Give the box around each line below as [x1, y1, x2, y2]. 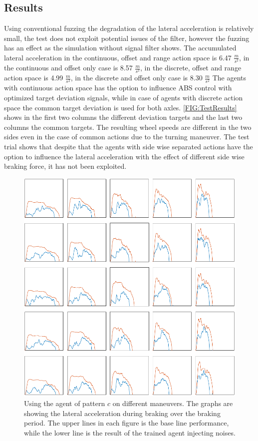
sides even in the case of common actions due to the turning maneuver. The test [4, 131, 250, 142]
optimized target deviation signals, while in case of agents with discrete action [4, 92, 243, 102]
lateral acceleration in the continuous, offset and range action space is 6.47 [4, 52, 232, 62]
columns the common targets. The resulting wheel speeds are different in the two [4, 121, 252, 132]
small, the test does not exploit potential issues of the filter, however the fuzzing [4, 32, 250, 43]
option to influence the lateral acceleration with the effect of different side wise [4, 151, 245, 161]
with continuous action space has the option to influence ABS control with [4, 82, 232, 93]
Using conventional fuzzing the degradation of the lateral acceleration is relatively [4, 23, 254, 33]
